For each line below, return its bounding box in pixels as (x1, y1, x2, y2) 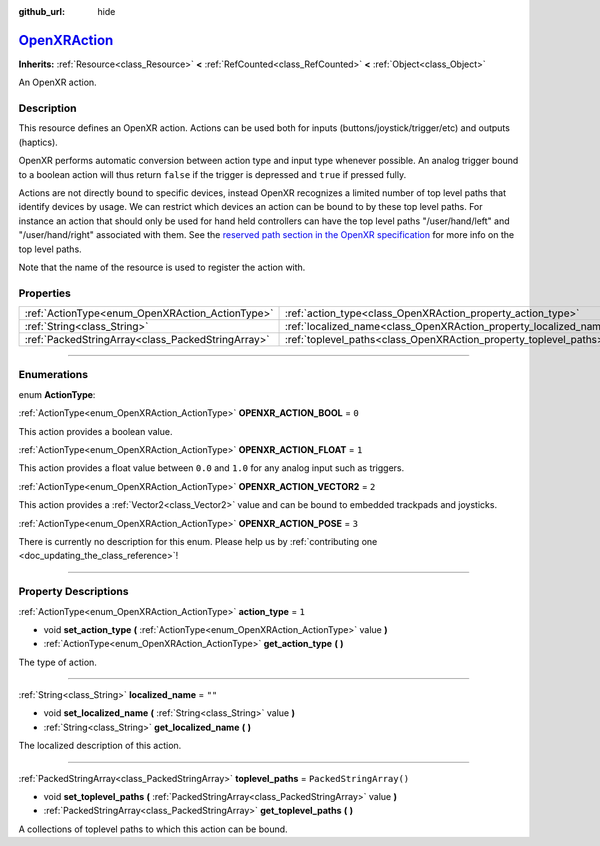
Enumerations (18, 368, 89, 382)
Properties (18, 286, 72, 300)
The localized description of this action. (18, 740, 182, 752)
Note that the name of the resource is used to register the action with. (18, 261, 306, 273)
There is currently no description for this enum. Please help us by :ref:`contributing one (18, 535, 378, 547)
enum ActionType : (18, 388, 96, 400)
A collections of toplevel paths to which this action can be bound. (18, 823, 289, 835)
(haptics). (18, 136, 59, 148)
